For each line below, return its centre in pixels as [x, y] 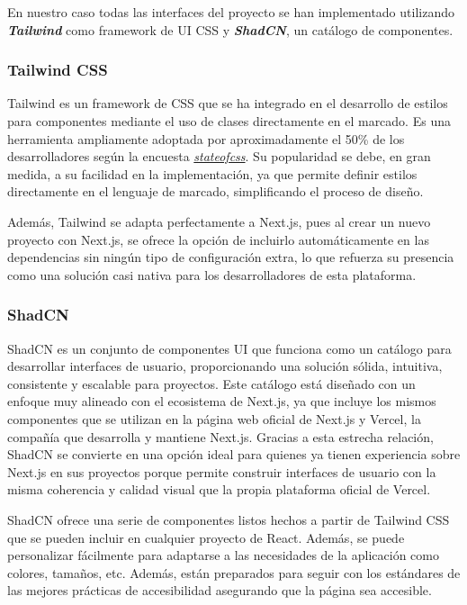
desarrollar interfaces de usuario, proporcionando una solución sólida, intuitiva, [225, 366]
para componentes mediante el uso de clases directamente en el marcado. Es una [229, 121]
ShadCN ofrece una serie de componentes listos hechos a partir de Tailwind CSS [229, 519]
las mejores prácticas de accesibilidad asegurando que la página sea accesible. [220, 590]
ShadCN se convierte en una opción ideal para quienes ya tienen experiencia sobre [234, 454]
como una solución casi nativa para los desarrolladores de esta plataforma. [212, 274]
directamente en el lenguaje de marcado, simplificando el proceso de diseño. [216, 191]
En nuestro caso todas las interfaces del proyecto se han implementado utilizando [231, 12]
